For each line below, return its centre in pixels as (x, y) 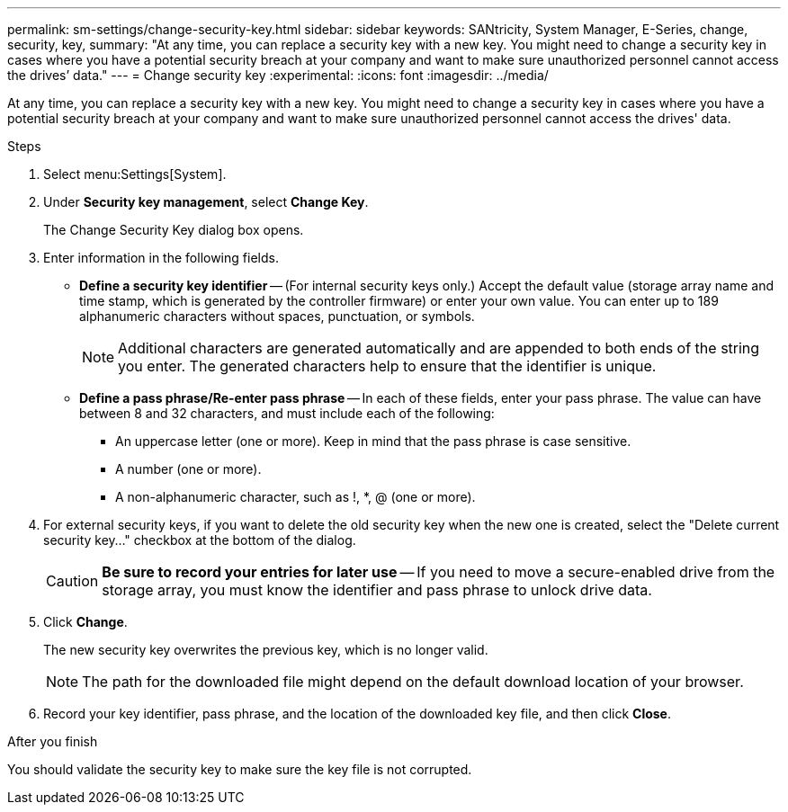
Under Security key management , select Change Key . (206, 202)
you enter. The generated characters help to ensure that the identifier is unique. (387, 366)
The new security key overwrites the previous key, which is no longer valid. (266, 650)
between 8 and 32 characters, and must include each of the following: (287, 413)
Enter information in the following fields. (161, 258)
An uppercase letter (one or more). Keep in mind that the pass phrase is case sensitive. (373, 441)
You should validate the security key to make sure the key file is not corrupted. (240, 769)
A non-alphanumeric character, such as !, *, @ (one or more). (295, 497)
